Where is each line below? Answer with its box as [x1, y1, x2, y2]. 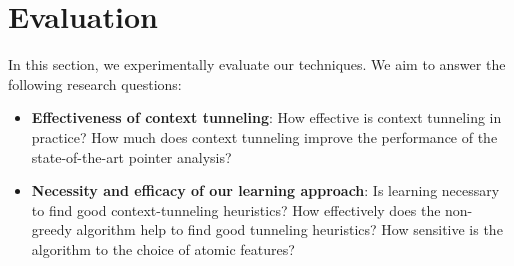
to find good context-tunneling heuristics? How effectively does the [31, 199, 441, 220]
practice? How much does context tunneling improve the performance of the [31, 126, 498, 147]
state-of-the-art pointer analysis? [31, 146, 232, 167]
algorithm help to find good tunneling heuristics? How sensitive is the [76, 219, 503, 240]
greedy [31, 219, 72, 240]
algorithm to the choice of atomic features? [31, 238, 295, 259]
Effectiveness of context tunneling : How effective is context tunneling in [31, 107, 502, 128]
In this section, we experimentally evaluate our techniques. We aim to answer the [8, 54, 506, 75]
